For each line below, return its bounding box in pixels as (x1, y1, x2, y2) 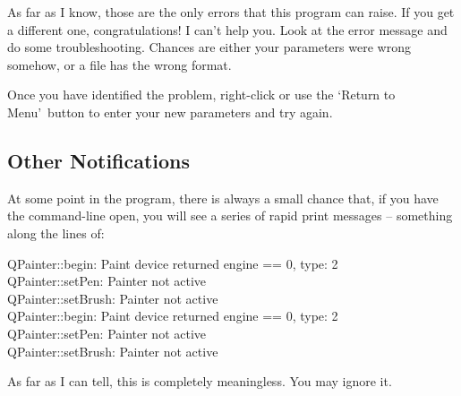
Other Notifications (7, 146, 191, 174)
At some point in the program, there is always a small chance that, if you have (7, 188, 439, 207)
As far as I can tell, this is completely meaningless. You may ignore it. (7, 372, 392, 391)
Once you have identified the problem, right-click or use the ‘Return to (7, 85, 396, 104)
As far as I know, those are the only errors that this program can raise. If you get (7, 3, 455, 21)
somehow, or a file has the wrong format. (7, 55, 232, 73)
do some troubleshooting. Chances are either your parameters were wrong (7, 38, 411, 56)
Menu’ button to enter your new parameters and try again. (7, 102, 333, 121)
